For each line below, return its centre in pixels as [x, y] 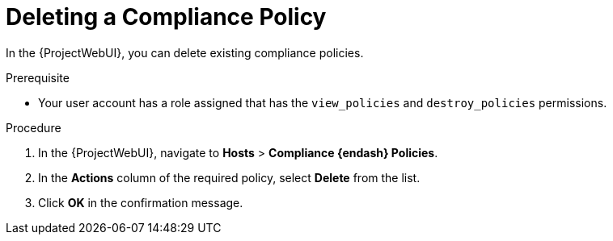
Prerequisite [38, 77]
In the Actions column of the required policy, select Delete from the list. [229, 177]
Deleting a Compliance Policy [166, 17]
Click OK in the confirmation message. [141, 202]
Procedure [34, 127]
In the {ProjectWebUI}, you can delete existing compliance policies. [185, 52]
